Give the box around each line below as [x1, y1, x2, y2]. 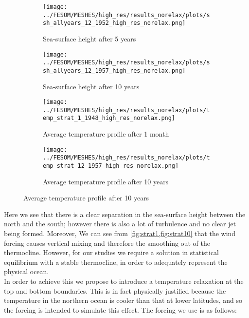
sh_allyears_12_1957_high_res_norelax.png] [43, 67, 186, 74]
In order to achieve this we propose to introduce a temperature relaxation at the [4, 276, 244, 286]
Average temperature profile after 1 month [43, 129, 169, 139]
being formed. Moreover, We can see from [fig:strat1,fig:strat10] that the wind [4, 228, 236, 238]
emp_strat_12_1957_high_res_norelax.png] [43, 162, 179, 169]
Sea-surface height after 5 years [43, 33, 136, 43]
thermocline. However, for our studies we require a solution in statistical [4, 247, 219, 258]
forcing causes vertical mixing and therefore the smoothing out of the [4, 238, 210, 248]
